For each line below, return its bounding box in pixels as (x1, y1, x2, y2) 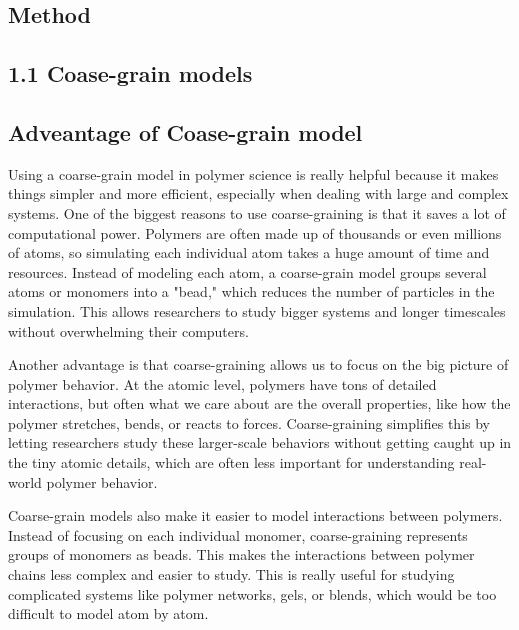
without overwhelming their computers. (8, 320, 249, 341)
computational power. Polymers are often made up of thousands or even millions (8, 222, 502, 243)
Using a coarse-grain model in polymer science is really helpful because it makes (8, 163, 499, 184)
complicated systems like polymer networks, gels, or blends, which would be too (8, 583, 497, 604)
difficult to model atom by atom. (8, 603, 209, 624)
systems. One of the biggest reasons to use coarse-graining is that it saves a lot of (8, 202, 506, 223)
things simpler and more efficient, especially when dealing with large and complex (8, 183, 509, 204)
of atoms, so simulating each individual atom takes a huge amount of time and (8, 242, 490, 263)
